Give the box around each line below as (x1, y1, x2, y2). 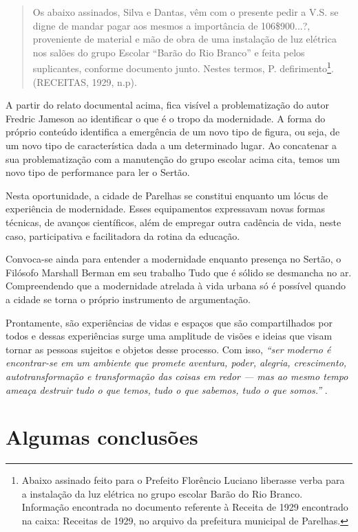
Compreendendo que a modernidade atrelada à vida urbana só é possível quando (6, 278, 346, 293)
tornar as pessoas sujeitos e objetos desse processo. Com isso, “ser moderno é (6, 342, 331, 356)
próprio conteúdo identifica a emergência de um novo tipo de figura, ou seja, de (6, 124, 340, 139)
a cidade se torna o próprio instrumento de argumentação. (6, 291, 251, 306)
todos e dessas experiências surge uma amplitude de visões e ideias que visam (6, 329, 333, 343)
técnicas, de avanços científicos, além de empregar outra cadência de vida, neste (6, 214, 341, 229)
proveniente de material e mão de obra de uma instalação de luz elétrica (32, 32, 337, 46)
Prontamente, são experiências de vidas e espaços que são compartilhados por (6, 315, 333, 329)
